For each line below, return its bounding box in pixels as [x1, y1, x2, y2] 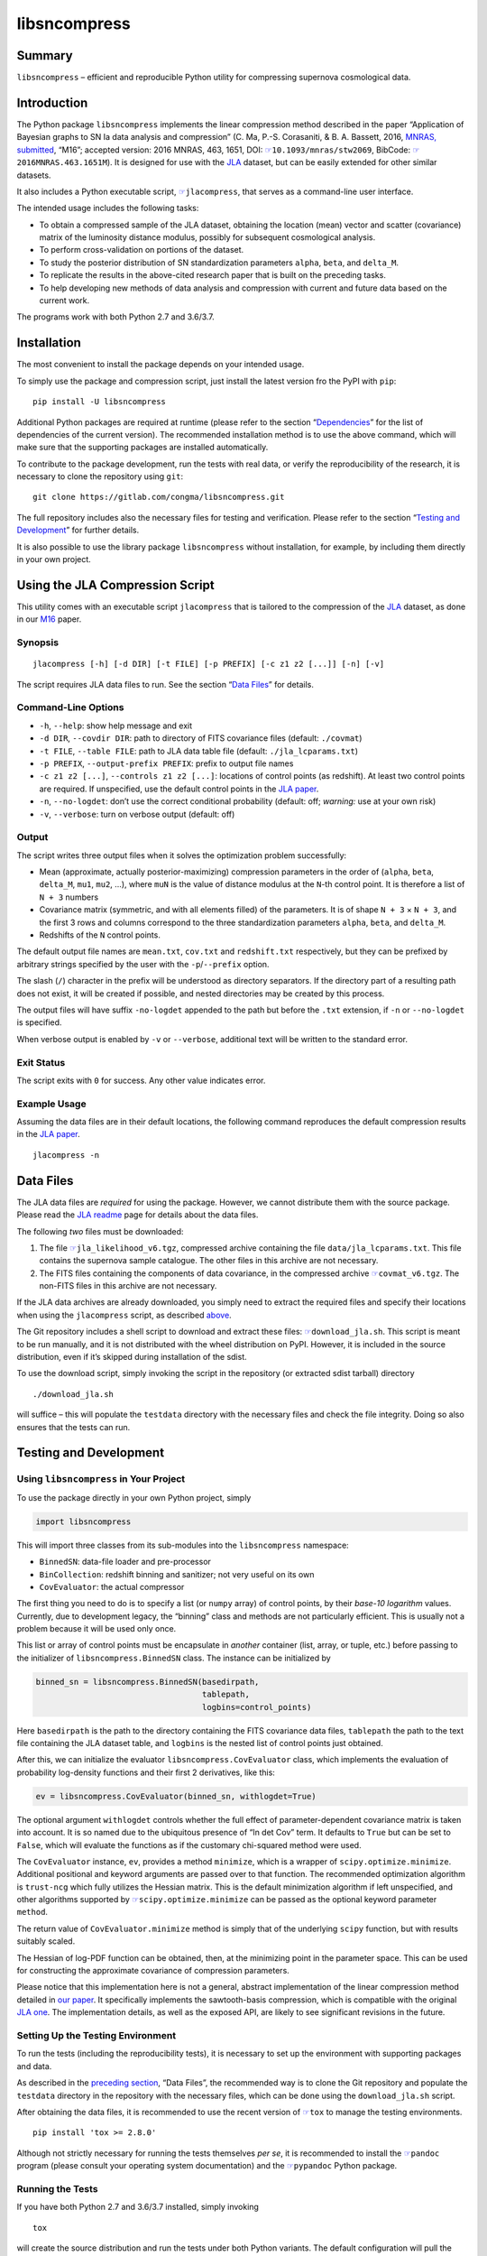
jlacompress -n [32, 1150, 100, 1160]
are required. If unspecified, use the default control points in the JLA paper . [39, 783, 319, 794]
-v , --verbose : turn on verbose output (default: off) [39, 809, 235, 819]
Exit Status [16, 1056, 66, 1068]
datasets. [16, 170, 51, 180]
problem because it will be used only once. [16, 1623, 177, 1634]
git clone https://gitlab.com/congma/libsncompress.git [32, 492, 285, 503]
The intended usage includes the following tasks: [16, 203, 199, 214]
